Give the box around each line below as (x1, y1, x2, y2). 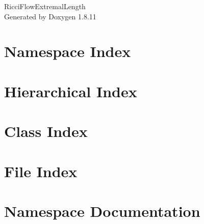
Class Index (4, 121, 88, 142)
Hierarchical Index (4, 80, 137, 101)
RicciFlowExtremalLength (4, 1, 86, 11)
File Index (4, 160, 78, 181)
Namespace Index (4, 41, 131, 62)
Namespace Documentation (4, 200, 200, 221)
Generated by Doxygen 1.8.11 (4, 11, 96, 21)
